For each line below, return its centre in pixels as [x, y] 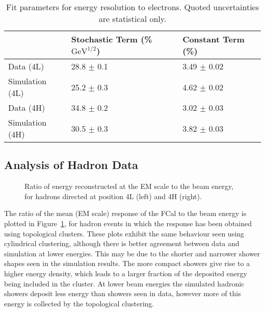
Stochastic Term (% [112, 39]
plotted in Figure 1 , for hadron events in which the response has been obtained [128, 223]
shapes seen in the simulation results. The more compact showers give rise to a [127, 263]
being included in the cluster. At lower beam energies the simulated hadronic [124, 283]
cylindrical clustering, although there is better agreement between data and [122, 243]
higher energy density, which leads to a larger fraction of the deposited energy [126, 273]
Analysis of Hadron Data [71, 165]
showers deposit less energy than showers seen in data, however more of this [123, 293]
